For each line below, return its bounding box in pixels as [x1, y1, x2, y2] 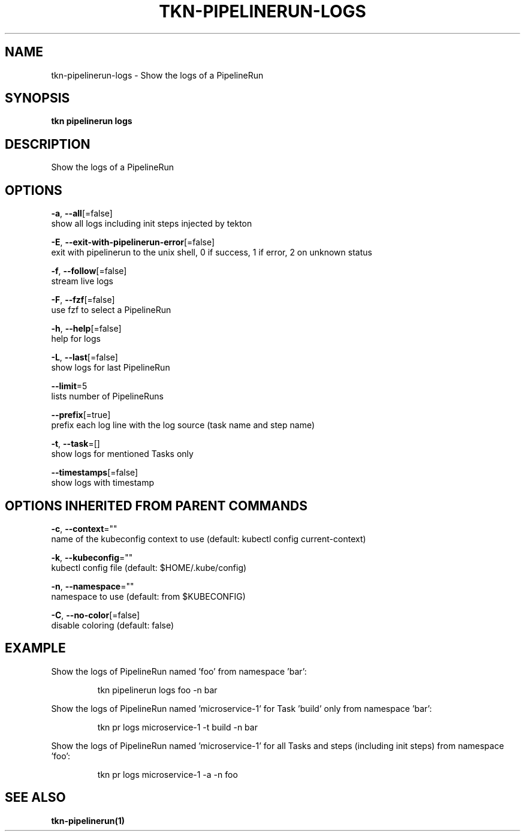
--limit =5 [51, 381, 87, 392]
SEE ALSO [5, 790, 66, 805]
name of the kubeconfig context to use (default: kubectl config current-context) [51, 533, 366, 544]
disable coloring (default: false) [51, 620, 174, 630]
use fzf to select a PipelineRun [51, 305, 171, 315]
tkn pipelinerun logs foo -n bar [97, 684, 218, 695]
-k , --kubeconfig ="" [51, 552, 133, 563]
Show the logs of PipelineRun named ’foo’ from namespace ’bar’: [51, 666, 307, 676]
